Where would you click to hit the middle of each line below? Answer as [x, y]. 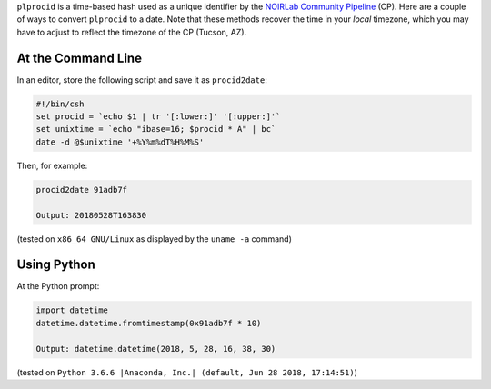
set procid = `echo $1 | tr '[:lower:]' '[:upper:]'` [158, 117]
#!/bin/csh [60, 104]
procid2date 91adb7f [81, 190]
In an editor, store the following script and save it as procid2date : [142, 80]
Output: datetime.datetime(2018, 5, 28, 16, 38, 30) [156, 349]
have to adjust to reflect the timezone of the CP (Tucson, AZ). [132, 32]
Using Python [56, 265]
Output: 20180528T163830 [91, 215]
